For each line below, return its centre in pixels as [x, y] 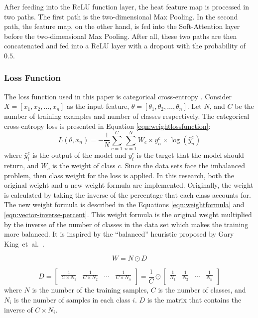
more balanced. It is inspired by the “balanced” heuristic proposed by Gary [119, 234]
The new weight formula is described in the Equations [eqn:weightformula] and [124, 204]
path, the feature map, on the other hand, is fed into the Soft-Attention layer [122, 26]
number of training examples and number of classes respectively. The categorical [127, 116]
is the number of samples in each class [72, 300]
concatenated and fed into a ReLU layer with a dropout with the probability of [125, 46]
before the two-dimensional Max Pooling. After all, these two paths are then [121, 36]
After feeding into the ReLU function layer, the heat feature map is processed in [127, 6]
